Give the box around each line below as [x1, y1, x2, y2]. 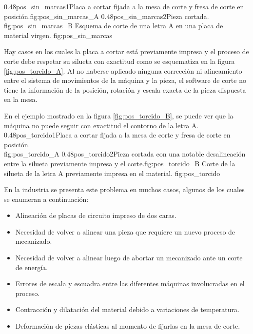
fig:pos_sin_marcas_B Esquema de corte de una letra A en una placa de [4, 20, 223, 31]
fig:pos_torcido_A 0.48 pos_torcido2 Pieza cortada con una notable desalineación [4, 149, 246, 159]
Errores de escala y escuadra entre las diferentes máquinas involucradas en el [15, 278, 245, 289]
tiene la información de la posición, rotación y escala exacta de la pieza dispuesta [4, 84, 246, 95]
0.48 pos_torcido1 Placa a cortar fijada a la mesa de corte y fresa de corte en [4, 130, 231, 140]
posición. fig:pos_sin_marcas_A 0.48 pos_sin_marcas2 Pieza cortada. [4, 11, 209, 21]
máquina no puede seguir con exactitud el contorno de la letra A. [4, 120, 199, 130]
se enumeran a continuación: [4, 194, 89, 204]
